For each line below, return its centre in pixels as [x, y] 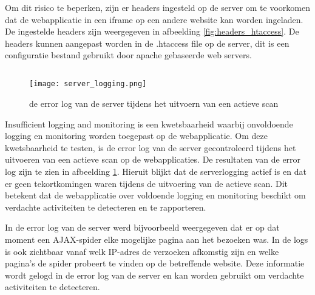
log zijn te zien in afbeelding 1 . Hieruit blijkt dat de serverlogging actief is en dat [156, 171]
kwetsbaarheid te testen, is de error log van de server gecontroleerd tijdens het [151, 147]
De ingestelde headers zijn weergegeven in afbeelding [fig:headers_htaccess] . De [152, 31]
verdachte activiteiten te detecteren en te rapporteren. [106, 207]
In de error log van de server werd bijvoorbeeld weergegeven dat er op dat [142, 227]
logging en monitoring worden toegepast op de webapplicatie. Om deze [136, 136]
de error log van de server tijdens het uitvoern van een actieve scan [154, 103]
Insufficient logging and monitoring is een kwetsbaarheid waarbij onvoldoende [149, 124]
